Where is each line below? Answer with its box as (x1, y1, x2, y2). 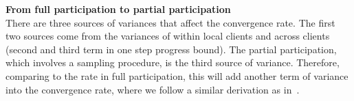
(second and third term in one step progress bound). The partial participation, (5, 42, 337, 56)
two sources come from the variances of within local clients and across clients (5, 29, 330, 43)
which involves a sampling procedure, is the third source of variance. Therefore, (5, 55, 340, 70)
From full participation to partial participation (5, 2, 231, 16)
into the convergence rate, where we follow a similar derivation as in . (5, 82, 300, 96)
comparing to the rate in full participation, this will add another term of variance (5, 68, 349, 83)
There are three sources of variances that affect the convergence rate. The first (5, 15, 335, 29)
